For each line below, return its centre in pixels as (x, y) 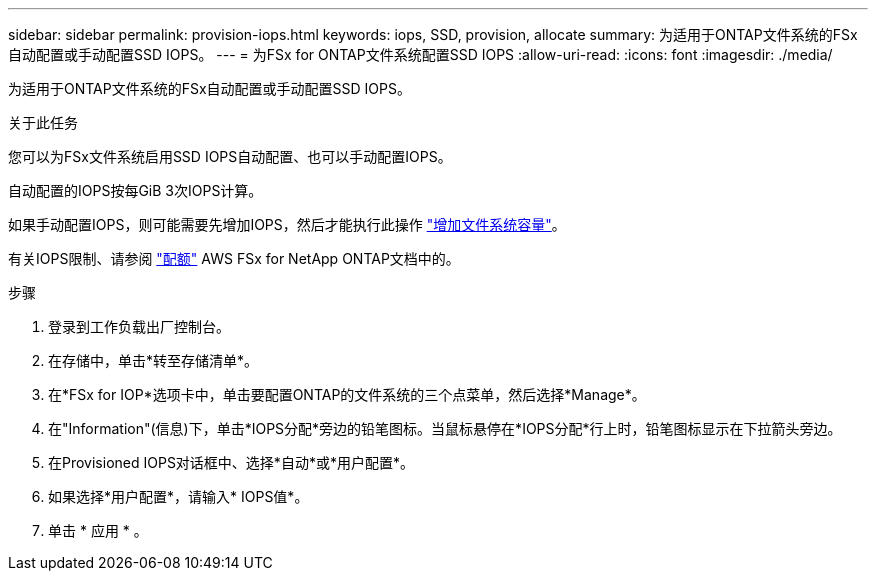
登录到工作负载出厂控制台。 (139, 326)
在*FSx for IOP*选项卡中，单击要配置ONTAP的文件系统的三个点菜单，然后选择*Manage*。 (347, 394)
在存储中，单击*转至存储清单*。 (153, 360)
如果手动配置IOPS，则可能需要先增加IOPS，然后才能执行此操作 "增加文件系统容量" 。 (287, 224)
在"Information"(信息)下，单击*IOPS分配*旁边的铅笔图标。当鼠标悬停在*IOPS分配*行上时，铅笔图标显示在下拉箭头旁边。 (445, 428)
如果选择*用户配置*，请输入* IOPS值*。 (178, 496)
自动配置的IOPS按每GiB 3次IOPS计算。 (135, 190)
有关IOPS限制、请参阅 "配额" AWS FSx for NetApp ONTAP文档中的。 (234, 258)
